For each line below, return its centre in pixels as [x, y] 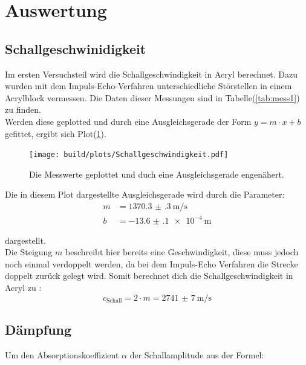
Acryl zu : [23, 287]
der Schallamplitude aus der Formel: [197, 354]
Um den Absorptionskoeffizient [62, 354]
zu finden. [23, 109]
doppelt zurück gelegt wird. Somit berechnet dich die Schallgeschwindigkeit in [149, 276]
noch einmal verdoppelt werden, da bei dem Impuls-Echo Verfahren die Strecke [151, 263]
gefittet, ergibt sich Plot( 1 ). [56, 133]
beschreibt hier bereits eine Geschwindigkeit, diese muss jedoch [182, 252]
